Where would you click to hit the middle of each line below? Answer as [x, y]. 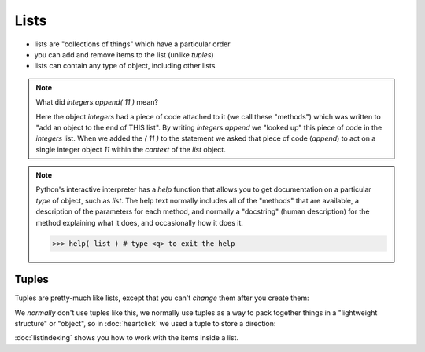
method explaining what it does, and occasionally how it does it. [140, 222]
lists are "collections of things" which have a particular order [132, 44]
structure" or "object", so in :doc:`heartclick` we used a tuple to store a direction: [145, 323]
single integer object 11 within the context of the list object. [131, 149]
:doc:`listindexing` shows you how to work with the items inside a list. [127, 338]
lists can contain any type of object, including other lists [125, 66]
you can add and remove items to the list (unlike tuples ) [124, 54]
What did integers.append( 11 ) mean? [97, 102]
